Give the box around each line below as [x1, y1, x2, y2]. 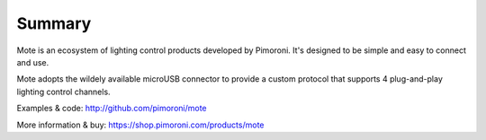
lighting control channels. [16, 86, 112, 97]
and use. [16, 57, 49, 67]
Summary [16, 13, 92, 33]
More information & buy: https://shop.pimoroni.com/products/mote [16, 119, 265, 130]
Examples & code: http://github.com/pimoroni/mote [16, 103, 207, 114]
